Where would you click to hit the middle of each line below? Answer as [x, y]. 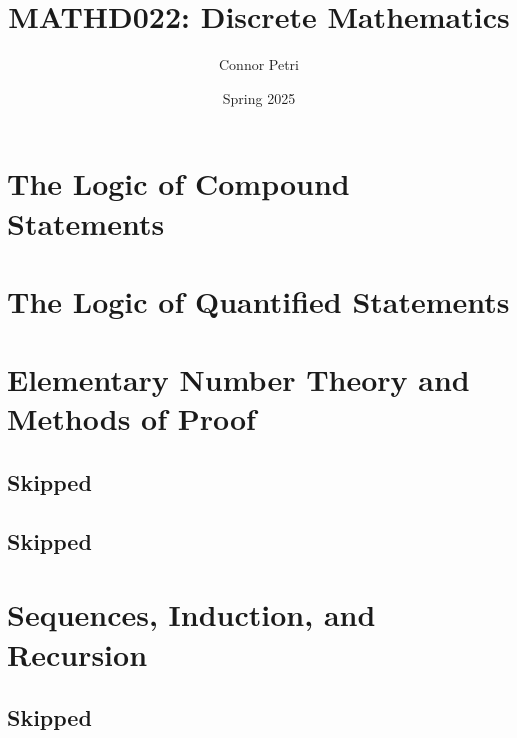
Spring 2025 [259, 97]
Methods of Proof [131, 418]
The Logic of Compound [178, 183]
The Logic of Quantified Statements [258, 300]
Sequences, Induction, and [191, 614]
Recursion [77, 653]
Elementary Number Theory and [238, 379]
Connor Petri [258, 64]
